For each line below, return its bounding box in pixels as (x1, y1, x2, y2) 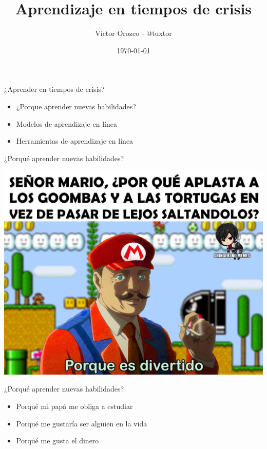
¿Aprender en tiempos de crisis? (4, 84, 105, 94)
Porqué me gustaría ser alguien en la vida (16, 418, 147, 428)
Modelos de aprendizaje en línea (16, 118, 117, 129)
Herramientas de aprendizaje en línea (16, 135, 133, 146)
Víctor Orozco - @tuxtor (95, 28, 172, 38)
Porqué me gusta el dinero (16, 435, 99, 446)
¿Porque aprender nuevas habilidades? (16, 101, 136, 111)
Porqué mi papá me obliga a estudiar (16, 401, 133, 412)
